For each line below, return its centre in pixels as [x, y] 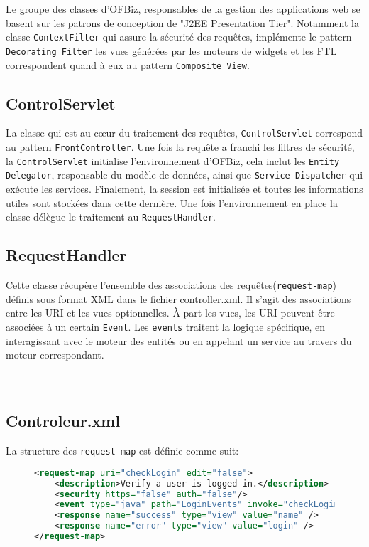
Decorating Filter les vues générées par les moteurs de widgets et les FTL [171, 50]
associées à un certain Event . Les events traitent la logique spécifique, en [165, 326]
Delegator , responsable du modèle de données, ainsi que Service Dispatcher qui [184, 175]
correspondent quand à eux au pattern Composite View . [128, 64]
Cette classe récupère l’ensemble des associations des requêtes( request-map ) [171, 285]
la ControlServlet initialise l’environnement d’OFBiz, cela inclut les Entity [173, 160]
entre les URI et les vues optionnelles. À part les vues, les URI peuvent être [170, 313]
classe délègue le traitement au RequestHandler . [111, 217]
